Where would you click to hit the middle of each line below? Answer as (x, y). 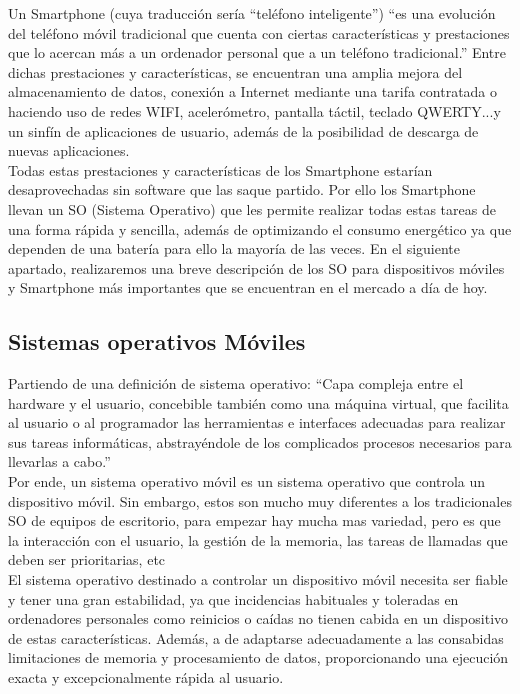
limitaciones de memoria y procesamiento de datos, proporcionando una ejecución (258, 657)
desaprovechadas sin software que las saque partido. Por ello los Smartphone (242, 189)
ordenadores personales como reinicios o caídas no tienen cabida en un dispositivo (258, 618)
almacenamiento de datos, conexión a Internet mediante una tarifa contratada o (253, 91)
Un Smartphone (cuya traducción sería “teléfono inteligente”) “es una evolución (252, 13)
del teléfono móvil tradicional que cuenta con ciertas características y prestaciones (259, 32)
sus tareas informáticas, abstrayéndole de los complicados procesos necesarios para (260, 441)
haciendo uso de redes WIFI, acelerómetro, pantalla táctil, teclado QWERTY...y (254, 110)
